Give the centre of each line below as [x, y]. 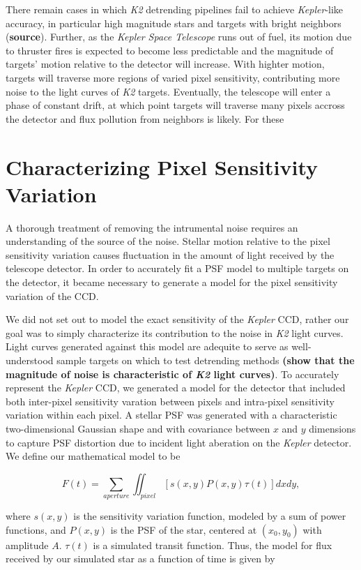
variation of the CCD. [52, 295]
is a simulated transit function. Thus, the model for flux [213, 545]
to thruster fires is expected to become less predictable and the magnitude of [170, 50]
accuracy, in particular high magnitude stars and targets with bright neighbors [174, 23]
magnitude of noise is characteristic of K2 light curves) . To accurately [172, 374]
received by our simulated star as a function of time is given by [140, 558]
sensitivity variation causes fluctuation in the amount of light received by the [170, 254]
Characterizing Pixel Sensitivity [162, 166]
